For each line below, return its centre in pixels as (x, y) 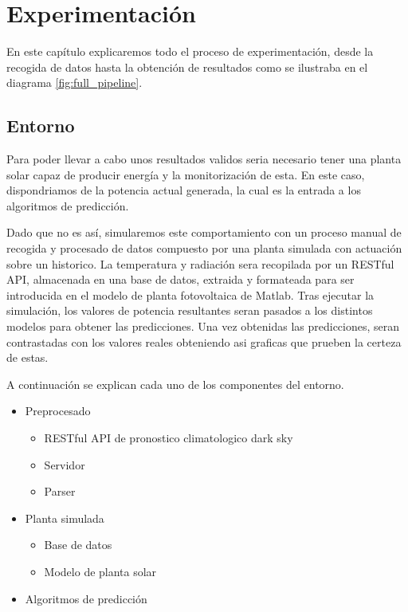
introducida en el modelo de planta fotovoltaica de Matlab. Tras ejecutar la (190, 294)
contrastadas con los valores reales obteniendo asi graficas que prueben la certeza (204, 341)
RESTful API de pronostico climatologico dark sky (169, 438)
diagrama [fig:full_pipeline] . (75, 82)
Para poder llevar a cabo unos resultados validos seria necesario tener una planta (204, 159)
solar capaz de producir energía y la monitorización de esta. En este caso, (186, 174)
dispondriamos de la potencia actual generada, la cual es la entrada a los (184, 190)
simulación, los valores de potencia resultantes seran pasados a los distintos (190, 310)
